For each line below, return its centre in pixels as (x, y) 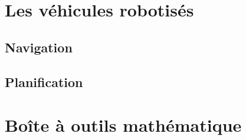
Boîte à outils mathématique (123, 125)
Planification (44, 81)
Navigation (39, 47)
